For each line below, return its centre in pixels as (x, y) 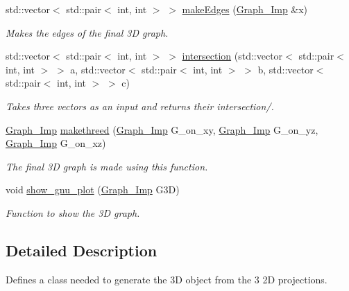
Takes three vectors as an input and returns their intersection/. (140, 106)
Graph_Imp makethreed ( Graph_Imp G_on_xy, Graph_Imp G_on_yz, (162, 129)
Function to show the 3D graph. (73, 212)
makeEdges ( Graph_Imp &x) (245, 9)
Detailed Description (82, 250)
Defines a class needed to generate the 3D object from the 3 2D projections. (167, 279)
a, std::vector (98, 69)
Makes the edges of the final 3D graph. (87, 32)
